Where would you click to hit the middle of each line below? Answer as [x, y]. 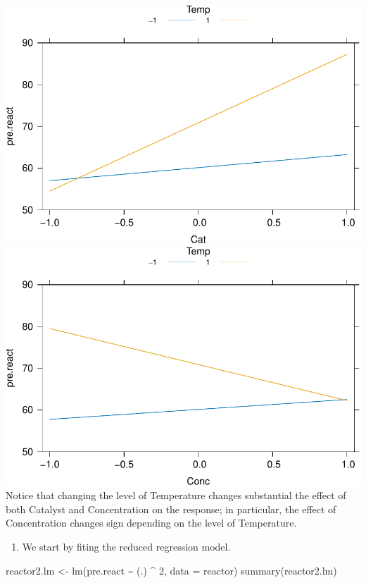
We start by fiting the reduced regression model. [126, 547]
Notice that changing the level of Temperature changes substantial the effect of [176, 495]
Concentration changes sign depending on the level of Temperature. [151, 523]
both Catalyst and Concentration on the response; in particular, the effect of [171, 509]
